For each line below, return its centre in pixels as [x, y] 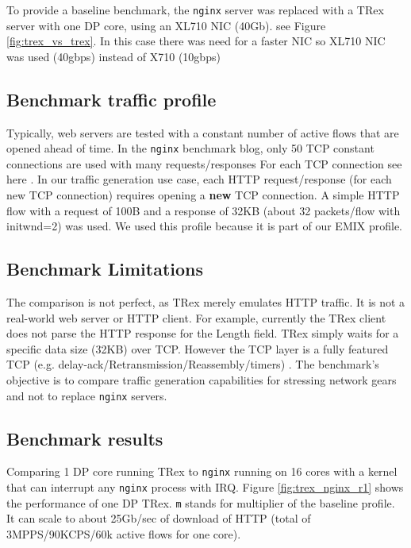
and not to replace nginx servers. [87, 395]
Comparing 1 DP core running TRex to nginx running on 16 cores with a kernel [202, 471]
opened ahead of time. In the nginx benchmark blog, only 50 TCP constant [190, 148]
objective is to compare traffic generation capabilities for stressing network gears [202, 380]
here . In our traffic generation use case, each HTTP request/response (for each [199, 179]
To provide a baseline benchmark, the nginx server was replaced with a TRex [195, 10]
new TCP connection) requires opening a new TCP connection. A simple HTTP [203, 195]
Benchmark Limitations [105, 269]
